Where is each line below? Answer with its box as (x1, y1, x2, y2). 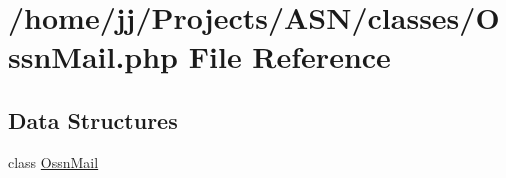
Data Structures (8, 104, 178, 135)
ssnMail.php (8, 36, 179, 77)
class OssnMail (8, 151, 99, 172)
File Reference (188, 36, 391, 77)
